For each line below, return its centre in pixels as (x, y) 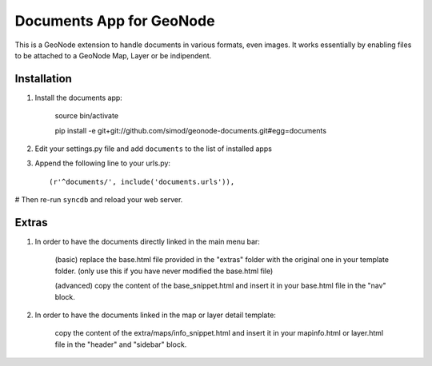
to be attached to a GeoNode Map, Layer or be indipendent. (113, 55)
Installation (43, 79)
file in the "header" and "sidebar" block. (121, 344)
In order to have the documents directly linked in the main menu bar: (147, 242)
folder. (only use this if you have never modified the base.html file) (164, 271)
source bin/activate (87, 116)
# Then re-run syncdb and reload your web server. (99, 200)
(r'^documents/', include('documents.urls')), (142, 181)
